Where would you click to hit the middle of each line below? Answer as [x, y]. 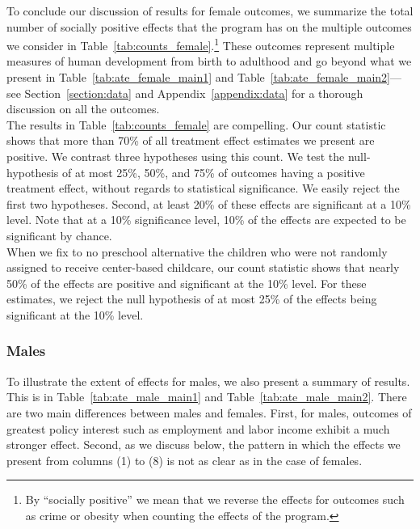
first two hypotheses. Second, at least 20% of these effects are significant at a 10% [209, 203]
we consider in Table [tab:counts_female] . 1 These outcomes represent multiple [201, 44]
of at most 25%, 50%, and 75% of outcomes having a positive [213, 172]
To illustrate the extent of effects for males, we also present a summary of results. [208, 381]
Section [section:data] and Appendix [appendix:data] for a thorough [194, 93]
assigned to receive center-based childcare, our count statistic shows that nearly [203, 267]
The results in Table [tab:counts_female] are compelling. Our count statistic [196, 124]
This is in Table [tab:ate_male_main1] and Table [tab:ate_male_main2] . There [207, 397]
